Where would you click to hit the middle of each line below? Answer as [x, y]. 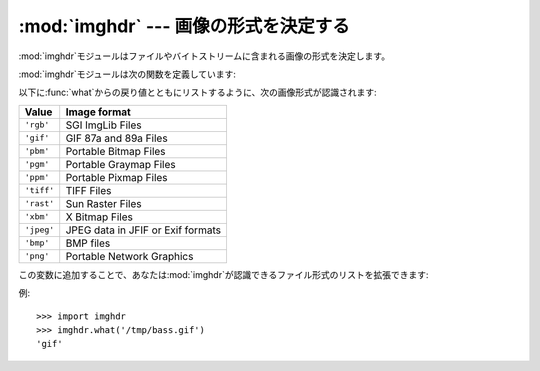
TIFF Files [88, 190]
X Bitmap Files [99, 217]
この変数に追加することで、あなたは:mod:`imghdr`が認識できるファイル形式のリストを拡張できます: [223, 274]
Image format [98, 112]
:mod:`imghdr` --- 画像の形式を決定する [184, 26]
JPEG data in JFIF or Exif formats [143, 230]
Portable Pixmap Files [117, 177]
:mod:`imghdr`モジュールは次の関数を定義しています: [127, 74]
